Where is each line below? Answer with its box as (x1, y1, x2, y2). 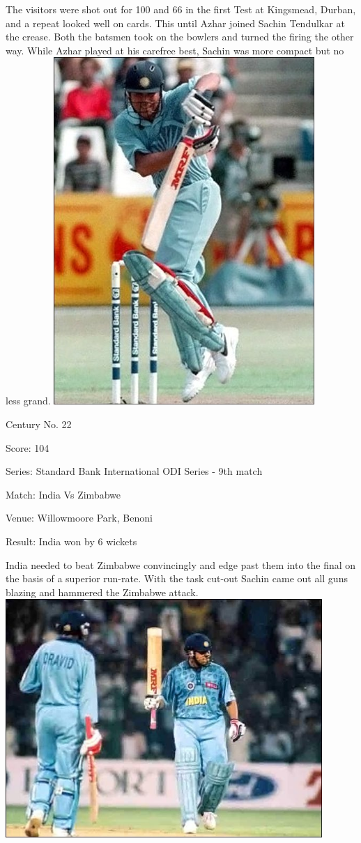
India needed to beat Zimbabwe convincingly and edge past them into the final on (6, 557, 356, 572)
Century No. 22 (6, 416, 72, 431)
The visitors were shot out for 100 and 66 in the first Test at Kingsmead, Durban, (6, 2, 356, 16)
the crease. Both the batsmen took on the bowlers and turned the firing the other (6, 29, 354, 44)
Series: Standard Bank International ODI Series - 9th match (6, 464, 263, 478)
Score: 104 (6, 440, 49, 455)
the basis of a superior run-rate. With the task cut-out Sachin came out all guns (6, 571, 348, 586)
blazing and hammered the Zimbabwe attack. (6, 584, 199, 599)
